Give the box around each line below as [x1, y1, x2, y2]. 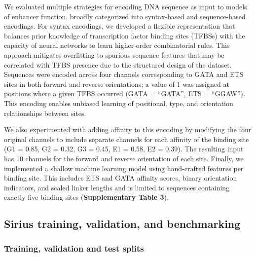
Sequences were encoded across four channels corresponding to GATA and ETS [4, 69, 244, 79]
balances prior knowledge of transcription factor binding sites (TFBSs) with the [4, 30, 245, 40]
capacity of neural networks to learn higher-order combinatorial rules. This [4, 40, 230, 50]
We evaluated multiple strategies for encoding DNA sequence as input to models [4, 1, 247, 11]
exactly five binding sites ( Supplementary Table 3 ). [4, 192, 169, 202]
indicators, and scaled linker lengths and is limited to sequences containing [4, 182, 230, 192]
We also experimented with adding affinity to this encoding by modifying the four [4, 124, 252, 135]
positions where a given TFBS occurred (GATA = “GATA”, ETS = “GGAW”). [4, 88, 245, 99]
